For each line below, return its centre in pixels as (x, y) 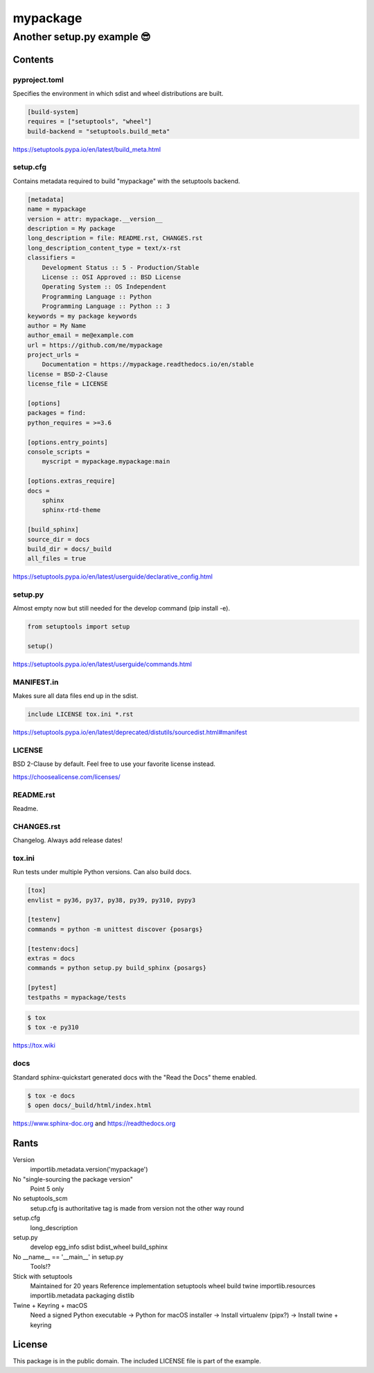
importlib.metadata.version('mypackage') (89, 1170)
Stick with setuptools (43, 1276)
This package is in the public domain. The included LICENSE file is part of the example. (137, 1361)
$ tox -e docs (51, 1095)
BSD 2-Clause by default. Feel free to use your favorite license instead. (114, 764)
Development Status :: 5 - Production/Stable (121, 267)
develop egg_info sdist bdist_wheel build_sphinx (99, 1247)
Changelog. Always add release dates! (68, 840)
